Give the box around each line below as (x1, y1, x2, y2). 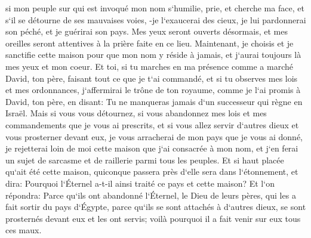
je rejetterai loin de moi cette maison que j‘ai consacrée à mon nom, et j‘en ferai (5, 142, 298, 154)
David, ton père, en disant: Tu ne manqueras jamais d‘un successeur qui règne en (5, 95, 303, 107)
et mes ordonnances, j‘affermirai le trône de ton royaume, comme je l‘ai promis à (5, 84, 301, 96)
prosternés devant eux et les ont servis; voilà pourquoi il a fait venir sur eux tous (5, 212, 301, 224)
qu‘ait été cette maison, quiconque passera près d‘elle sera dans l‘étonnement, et (5, 165, 298, 178)
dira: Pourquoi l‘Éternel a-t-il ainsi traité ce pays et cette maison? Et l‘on (5, 177, 275, 189)
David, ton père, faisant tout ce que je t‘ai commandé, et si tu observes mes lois (5, 72, 298, 84)
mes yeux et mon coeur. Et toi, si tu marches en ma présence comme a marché (5, 60, 293, 72)
